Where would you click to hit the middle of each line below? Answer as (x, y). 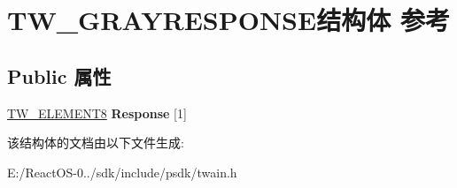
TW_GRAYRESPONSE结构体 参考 (228, 20)
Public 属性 (59, 75)
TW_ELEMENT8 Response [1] (97, 113)
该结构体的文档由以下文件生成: (96, 143)
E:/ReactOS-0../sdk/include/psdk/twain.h (122, 172)
